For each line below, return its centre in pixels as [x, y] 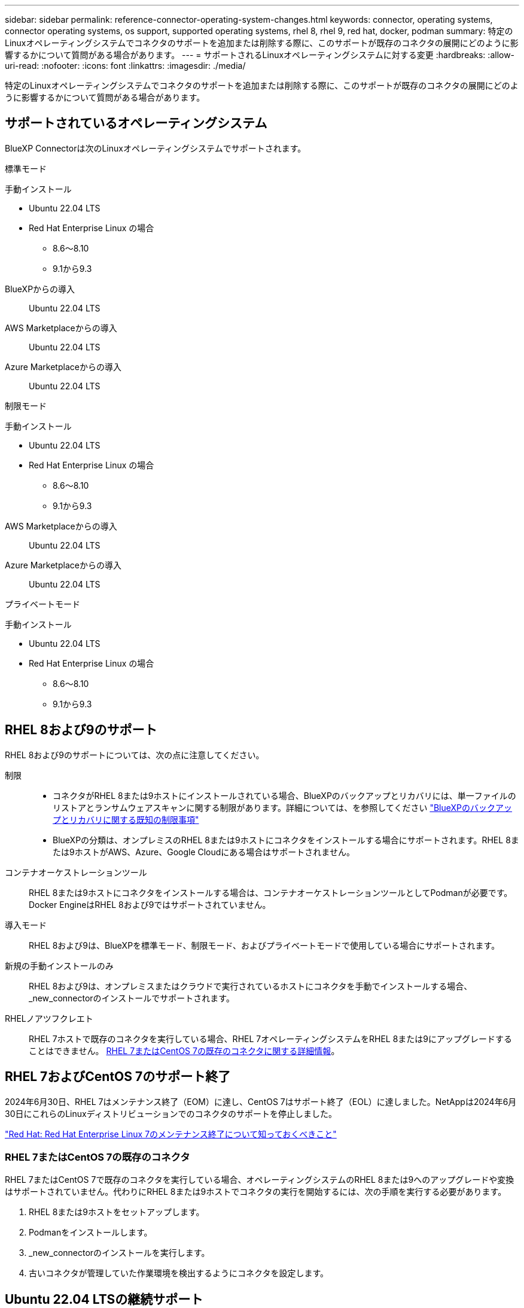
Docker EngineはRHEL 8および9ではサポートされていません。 [150, 904]
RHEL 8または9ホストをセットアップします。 [117, 1212]
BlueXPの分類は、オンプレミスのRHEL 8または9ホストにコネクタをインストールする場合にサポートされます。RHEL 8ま [286, 840]
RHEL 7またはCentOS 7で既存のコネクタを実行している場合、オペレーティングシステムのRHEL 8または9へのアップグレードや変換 [260, 1180]
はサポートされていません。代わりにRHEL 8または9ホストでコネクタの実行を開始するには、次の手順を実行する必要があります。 [256, 1192]
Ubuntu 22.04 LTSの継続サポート [104, 1299]
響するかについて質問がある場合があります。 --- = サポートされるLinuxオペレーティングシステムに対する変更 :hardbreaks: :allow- [260, 55]
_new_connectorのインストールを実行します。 [119, 1253]
